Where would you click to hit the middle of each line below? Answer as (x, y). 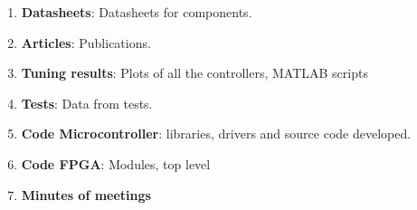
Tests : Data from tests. (87, 103)
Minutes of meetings (86, 194)
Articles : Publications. (86, 42)
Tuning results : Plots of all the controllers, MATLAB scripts (194, 73)
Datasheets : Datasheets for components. (137, 12)
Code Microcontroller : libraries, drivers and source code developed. (216, 134)
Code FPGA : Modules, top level (116, 163)
